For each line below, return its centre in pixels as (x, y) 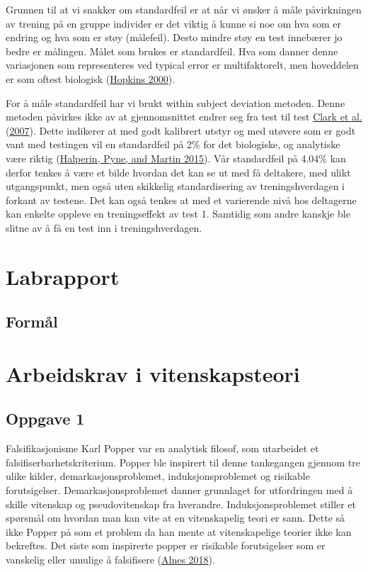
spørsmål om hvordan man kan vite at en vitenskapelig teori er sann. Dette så (176, 518)
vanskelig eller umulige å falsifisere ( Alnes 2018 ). (110, 559)
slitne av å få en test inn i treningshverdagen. (104, 227)
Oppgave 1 (45, 419)
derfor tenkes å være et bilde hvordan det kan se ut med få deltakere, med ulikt (178, 172)
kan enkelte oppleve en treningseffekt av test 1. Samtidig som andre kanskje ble (178, 214)
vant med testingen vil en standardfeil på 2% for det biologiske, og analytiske (173, 144)
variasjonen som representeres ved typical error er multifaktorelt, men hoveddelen (182, 65)
